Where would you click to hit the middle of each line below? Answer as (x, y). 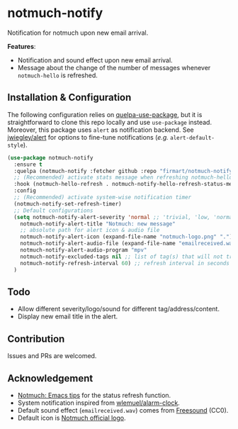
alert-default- (192, 138)
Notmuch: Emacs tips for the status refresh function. (94, 395)
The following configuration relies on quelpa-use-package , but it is (105, 114)
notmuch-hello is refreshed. (57, 75)
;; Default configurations (53, 211)
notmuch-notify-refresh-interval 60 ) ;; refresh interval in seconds (125, 263)
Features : (22, 46)
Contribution (36, 339)
